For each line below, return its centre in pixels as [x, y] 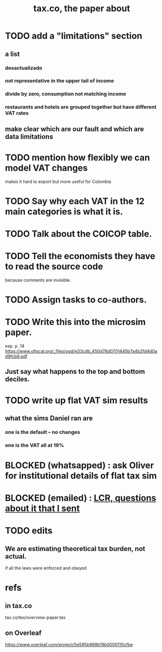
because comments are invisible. [38, 280]
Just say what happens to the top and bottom [75, 372]
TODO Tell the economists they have [80, 256]
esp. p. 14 [15, 346]
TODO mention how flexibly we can [78, 157]
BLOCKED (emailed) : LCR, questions [81, 498]
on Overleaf [23, 633]
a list [12, 54]
